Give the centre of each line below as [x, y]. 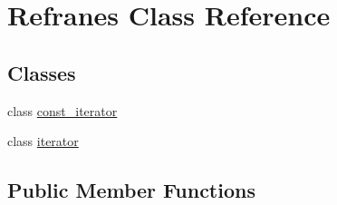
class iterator [43, 141]
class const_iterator [63, 110]
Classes [42, 72]
